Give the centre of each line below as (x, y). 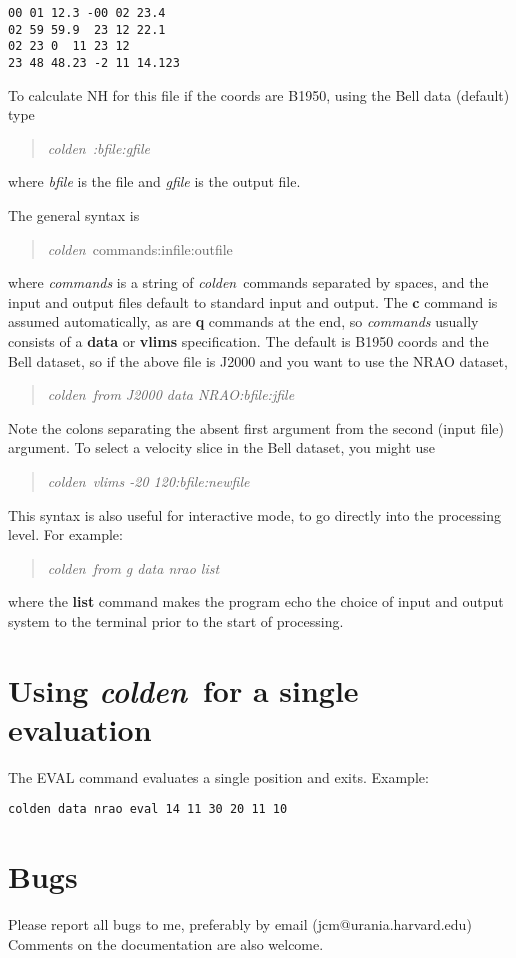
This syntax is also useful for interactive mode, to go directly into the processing (255, 514)
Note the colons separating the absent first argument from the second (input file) (256, 427)
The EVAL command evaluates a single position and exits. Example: (218, 776)
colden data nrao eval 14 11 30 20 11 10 (148, 809)
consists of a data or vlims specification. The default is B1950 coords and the (248, 340)
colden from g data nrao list (133, 567)
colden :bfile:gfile (98, 147)
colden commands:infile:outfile (140, 248)
